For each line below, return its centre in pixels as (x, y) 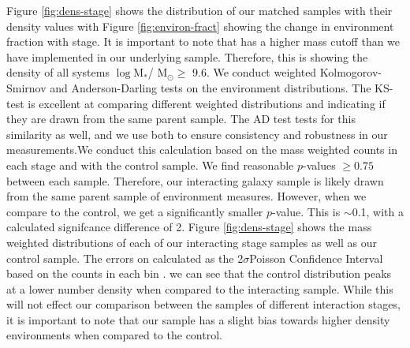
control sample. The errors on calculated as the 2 (125, 258)
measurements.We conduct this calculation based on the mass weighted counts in (202, 150)
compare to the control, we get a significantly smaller (135, 211)
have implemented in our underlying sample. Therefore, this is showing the (187, 56)
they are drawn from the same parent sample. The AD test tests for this (181, 119)
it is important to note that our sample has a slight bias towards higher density (198, 319)
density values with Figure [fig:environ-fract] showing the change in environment (200, 26)
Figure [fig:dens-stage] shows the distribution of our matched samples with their (199, 10)
